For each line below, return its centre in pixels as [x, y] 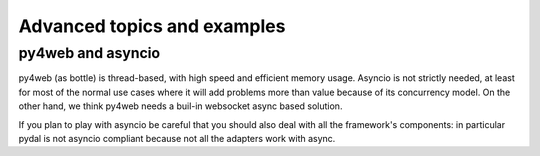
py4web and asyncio [89, 53]
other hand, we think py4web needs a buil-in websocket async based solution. [180, 106]
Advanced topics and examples [152, 26]
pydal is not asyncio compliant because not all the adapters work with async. [177, 138]
